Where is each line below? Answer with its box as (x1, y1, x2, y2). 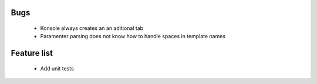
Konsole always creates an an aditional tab (40, 25, 144, 32)
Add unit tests (40, 65, 75, 72)
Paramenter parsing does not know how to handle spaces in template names (40, 33, 226, 40)
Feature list (11, 48, 53, 58)
